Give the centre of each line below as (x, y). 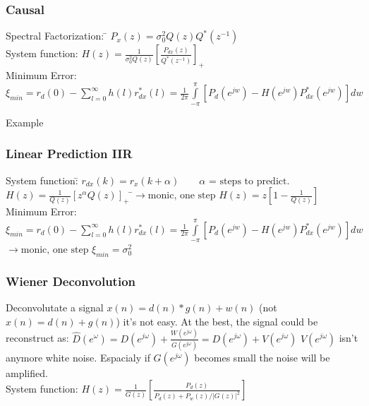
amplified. (27, 372)
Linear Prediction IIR (69, 154)
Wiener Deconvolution (71, 281)
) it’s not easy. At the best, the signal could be (217, 321)
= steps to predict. (249, 181)
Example (25, 122)
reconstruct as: (37, 338)
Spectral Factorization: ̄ (56, 36)
